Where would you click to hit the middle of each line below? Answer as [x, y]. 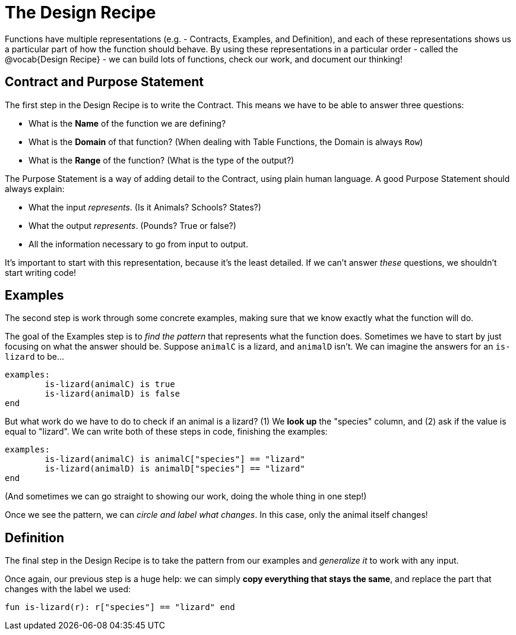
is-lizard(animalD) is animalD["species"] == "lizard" [175, 469]
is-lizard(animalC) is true [110, 384]
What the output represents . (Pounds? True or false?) [132, 225]
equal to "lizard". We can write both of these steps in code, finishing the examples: [166, 432]
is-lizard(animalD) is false [113, 394]
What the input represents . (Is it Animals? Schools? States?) [145, 207]
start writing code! [41, 272]
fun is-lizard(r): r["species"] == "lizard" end [120, 607]
